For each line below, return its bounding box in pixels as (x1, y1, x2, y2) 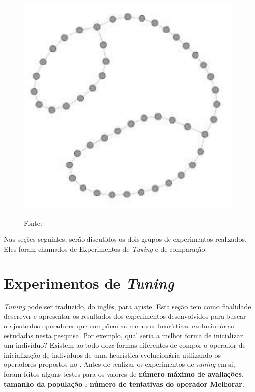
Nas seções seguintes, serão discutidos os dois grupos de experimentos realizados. (4, 234, 247, 244)
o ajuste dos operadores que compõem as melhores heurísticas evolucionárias (4, 320, 234, 330)
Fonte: (24, 217, 42, 228)
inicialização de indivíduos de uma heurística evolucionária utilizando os (4, 349, 221, 359)
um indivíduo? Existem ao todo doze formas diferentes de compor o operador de (4, 340, 246, 350)
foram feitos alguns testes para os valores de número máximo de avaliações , (4, 368, 244, 379)
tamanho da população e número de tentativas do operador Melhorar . (4, 378, 244, 389)
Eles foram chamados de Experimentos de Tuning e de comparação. (4, 244, 207, 254)
